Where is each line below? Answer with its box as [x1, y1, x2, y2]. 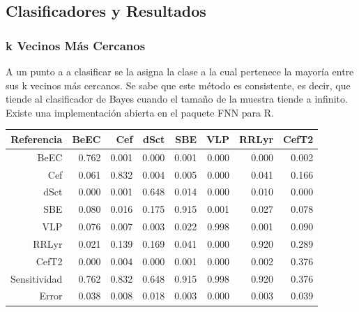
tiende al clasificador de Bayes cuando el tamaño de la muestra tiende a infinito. [6, 91, 348, 106]
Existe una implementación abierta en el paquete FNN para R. [6, 105, 274, 119]
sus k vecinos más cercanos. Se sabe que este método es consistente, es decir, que [6, 77, 351, 92]
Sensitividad [10, 271, 63, 285]
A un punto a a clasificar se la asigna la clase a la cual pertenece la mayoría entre [6, 64, 354, 78]
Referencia [10, 131, 63, 146]
